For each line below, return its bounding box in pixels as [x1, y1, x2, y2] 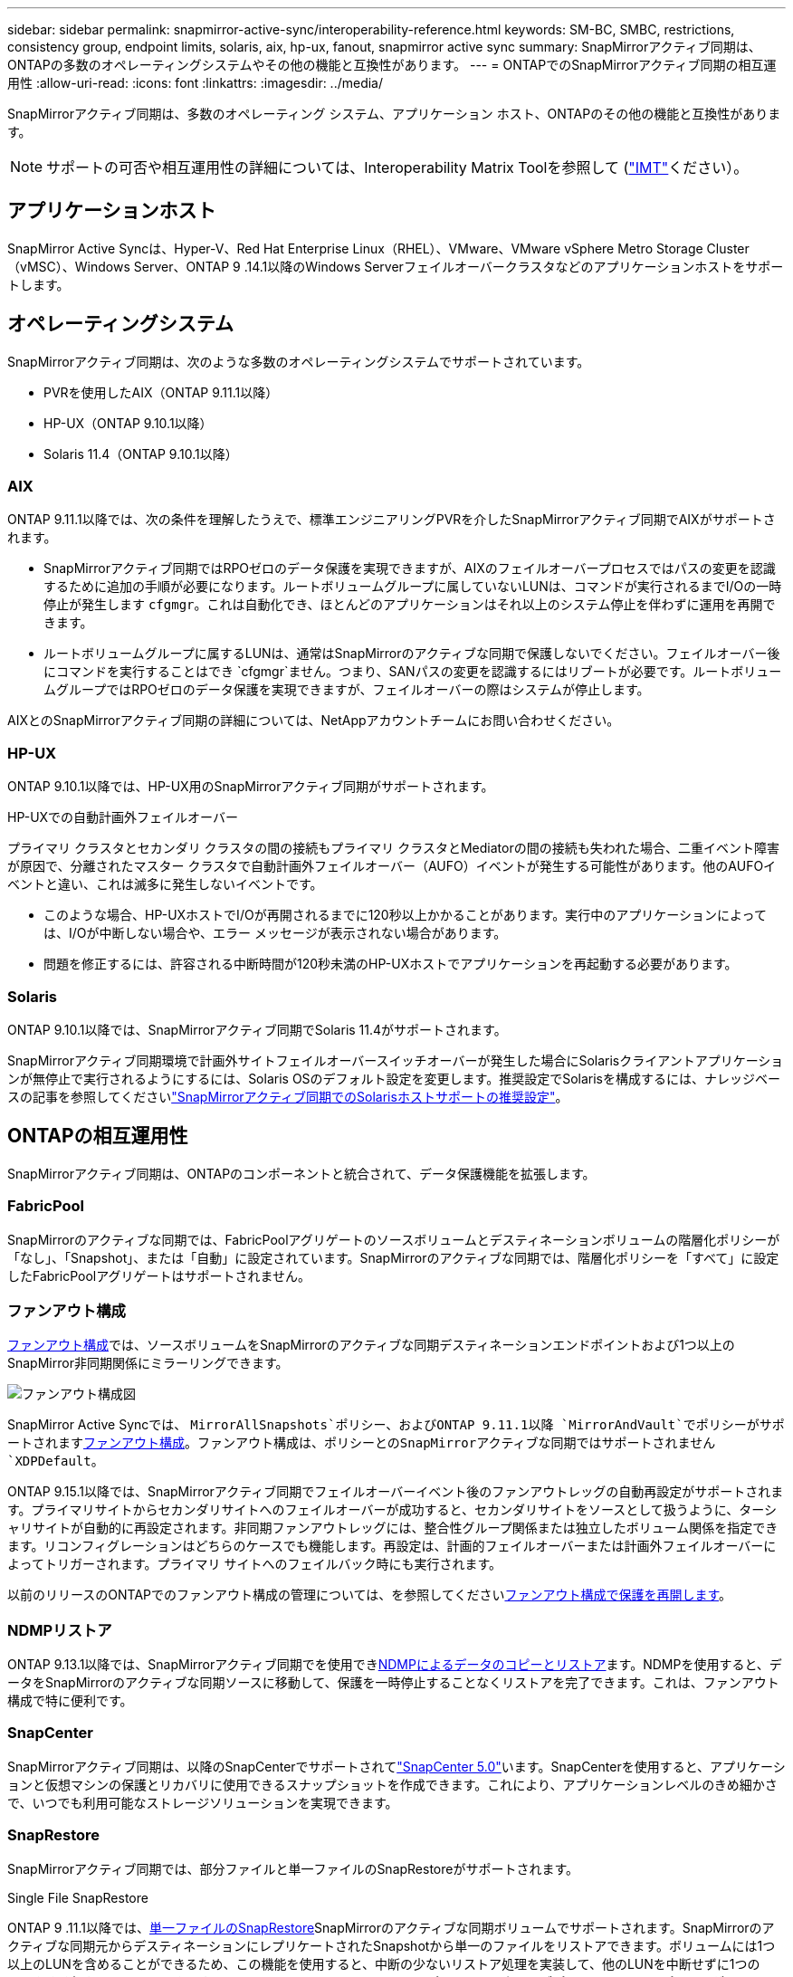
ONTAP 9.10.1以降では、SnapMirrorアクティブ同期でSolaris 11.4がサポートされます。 [7, 1021, 507, 1037]
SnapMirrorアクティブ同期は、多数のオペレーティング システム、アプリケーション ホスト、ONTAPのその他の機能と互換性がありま [7, 106, 781, 121]
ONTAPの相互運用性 [7, 1124, 188, 1148]
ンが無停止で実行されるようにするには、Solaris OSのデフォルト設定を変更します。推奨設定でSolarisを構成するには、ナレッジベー [7, 1070, 780, 1086]
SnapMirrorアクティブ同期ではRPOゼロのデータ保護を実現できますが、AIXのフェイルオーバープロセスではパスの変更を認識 [43, 560, 776, 577]
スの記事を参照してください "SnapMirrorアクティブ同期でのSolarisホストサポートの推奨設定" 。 [7, 1088, 568, 1104]
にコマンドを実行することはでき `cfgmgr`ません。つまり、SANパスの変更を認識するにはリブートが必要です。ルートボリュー [43, 664, 782, 680]
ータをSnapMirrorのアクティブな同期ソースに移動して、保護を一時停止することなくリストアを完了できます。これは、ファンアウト [7, 1675, 779, 1691]
